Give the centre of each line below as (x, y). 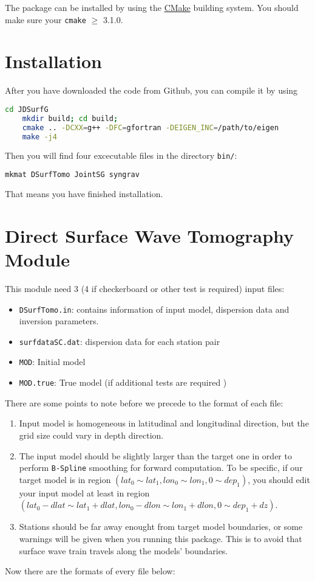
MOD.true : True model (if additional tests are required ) (123, 382)
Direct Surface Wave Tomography (150, 235)
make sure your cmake (46, 19)
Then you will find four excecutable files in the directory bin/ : (121, 155)
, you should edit (279, 479)
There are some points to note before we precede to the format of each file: (144, 402)
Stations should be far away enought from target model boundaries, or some (161, 527)
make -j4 (39, 137)
